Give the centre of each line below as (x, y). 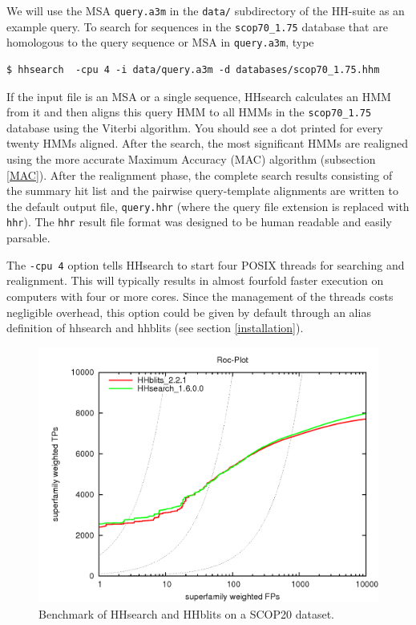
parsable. (28, 238)
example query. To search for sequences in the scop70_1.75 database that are (197, 26)
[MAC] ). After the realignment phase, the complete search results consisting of (200, 175)
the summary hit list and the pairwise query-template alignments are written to (202, 191)
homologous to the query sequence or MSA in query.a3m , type (160, 42)
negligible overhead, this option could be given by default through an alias (189, 312)
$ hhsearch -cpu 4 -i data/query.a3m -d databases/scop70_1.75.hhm (193, 69)
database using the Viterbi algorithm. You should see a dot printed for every (195, 127)
